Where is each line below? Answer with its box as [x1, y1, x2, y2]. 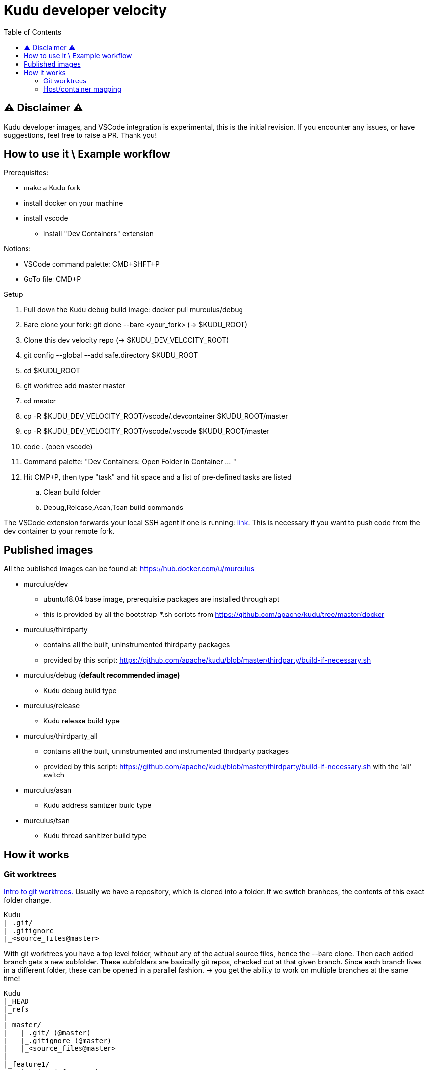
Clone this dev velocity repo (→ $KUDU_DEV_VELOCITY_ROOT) [24, 336, 229, 345]
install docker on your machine [24, 199, 123, 208]
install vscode [24, 214, 68, 223]
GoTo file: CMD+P [24, 275, 81, 284]
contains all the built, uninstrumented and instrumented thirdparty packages [43, 747, 289, 756]
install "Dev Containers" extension [43, 229, 154, 238]
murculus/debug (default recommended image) [24, 671, 180, 680]
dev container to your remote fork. [4, 527, 115, 535]
